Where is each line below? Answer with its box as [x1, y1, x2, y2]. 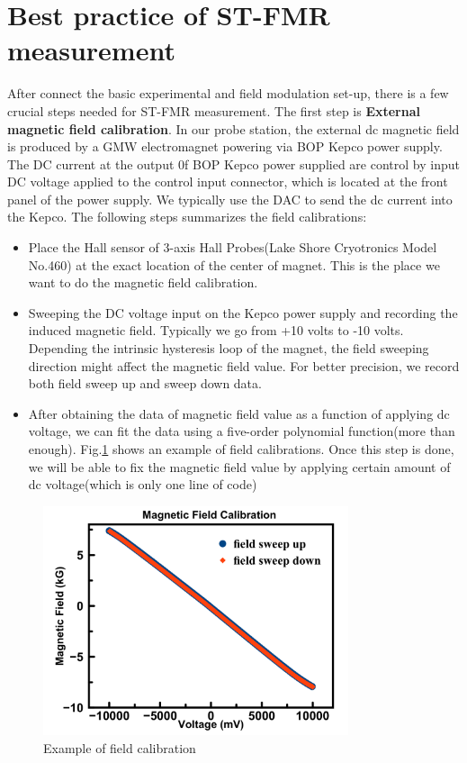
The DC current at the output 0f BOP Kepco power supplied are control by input [7, 154, 460, 173]
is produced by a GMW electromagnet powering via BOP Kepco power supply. [7, 137, 443, 156]
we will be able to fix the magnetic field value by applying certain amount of [28, 457, 451, 476]
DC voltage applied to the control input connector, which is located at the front [7, 172, 448, 191]
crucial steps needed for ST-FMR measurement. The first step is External [7, 101, 420, 120]
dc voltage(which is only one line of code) [28, 475, 257, 494]
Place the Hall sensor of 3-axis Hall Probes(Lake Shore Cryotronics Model [28, 238, 437, 257]
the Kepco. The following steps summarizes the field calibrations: [7, 207, 367, 226]
